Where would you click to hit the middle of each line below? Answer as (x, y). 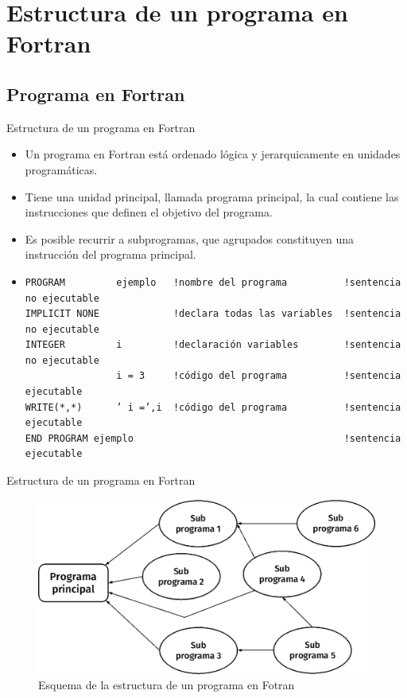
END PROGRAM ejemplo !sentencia (213, 438)
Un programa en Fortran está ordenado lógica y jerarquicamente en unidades (213, 154)
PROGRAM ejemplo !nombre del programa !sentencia (213, 282)
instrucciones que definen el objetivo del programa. (149, 212)
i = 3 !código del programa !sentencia (259, 376)
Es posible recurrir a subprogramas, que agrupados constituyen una (189, 238)
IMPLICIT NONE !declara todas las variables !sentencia (213, 314)
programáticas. (61, 169)
